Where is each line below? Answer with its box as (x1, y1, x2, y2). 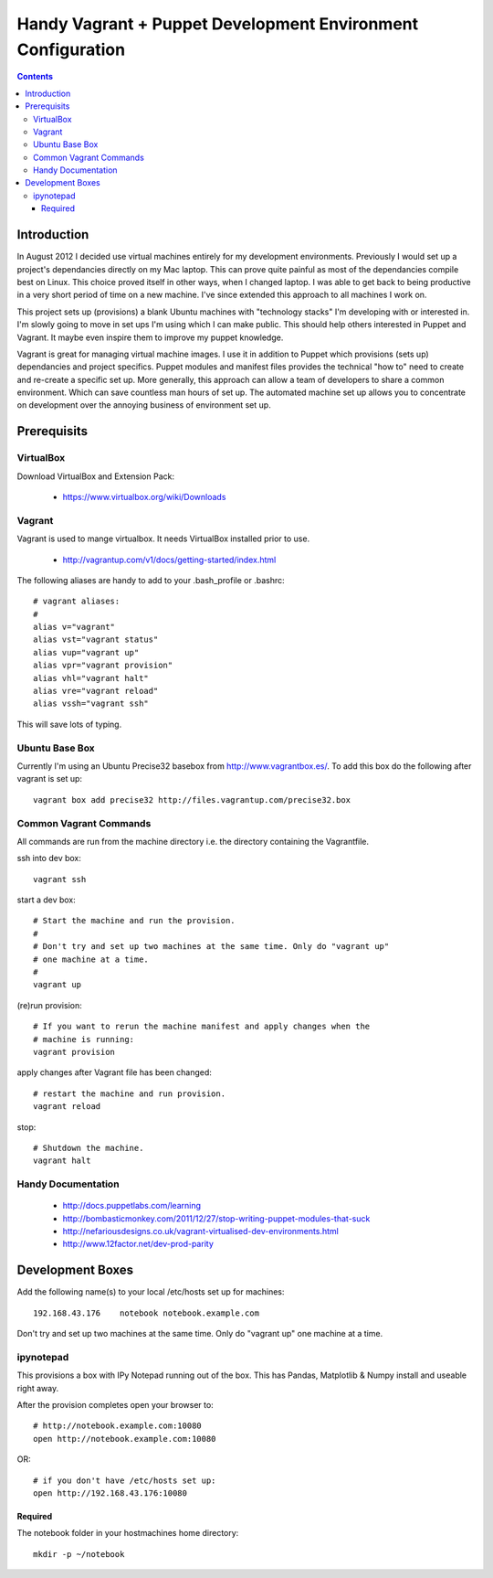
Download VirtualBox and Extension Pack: (16, 471, 175, 482)
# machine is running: (33, 1034, 135, 1044)
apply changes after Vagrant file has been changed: (16, 1067, 212, 1078)
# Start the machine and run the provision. (33, 915, 236, 926)
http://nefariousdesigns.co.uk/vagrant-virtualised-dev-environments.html (62, 1226, 340, 1237)
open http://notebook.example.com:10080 (33, 1434, 216, 1444)
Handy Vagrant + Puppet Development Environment (16, 14, 419, 34)
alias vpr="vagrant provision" (33, 660, 173, 671)
